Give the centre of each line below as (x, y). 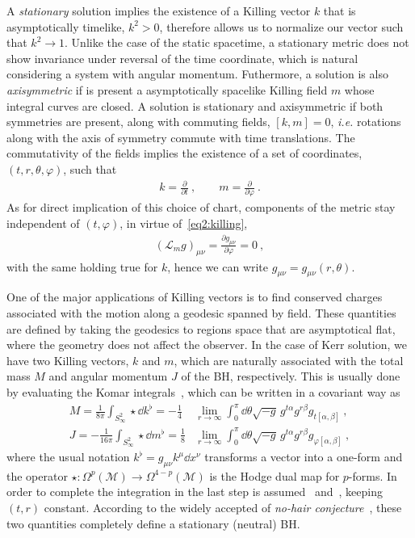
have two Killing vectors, (68, 360)
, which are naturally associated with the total (289, 360)
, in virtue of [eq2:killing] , (184, 223)
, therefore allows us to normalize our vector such (281, 26)
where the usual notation (68, 457)
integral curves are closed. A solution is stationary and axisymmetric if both (195, 105)
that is (340, 11)
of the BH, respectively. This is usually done (291, 376)
